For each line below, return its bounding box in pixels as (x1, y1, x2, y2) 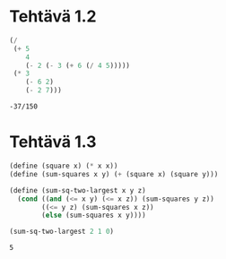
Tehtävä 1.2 (9, 6, 97, 27)
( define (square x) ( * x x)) (9, 161, 118, 170)
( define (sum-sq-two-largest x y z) (9, 186, 146, 194)
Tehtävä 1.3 (9, 132, 97, 152)
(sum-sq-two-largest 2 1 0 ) (9, 227, 115, 237)
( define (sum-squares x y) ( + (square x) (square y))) (9, 169, 219, 178)
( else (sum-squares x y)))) (41, 211, 146, 220)
